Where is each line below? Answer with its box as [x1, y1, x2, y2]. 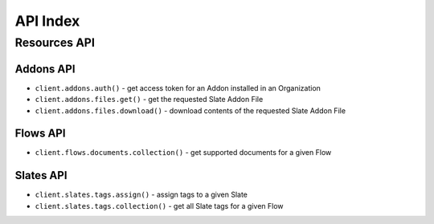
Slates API [14, 169, 68, 182]
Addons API [14, 62, 76, 75]
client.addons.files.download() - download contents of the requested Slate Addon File [35, 105, 346, 116]
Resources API [14, 35, 96, 50]
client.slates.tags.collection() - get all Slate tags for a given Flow [35, 201, 285, 210]
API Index [14, 12, 80, 30]
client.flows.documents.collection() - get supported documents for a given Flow [35, 148, 332, 157]
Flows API [14, 127, 66, 141]
